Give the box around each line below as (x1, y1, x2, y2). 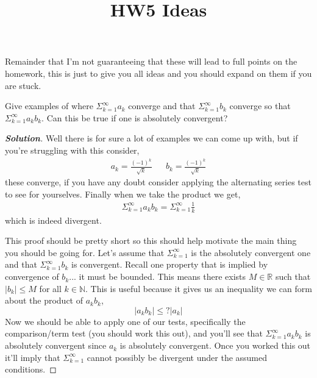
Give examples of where (5, 99, 93, 112)
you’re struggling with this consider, (5, 143, 140, 156)
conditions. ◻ (5, 363, 57, 376)
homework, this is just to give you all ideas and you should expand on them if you (5, 66, 312, 79)
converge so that (229, 99, 291, 112)
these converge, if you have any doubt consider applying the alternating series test (5, 176, 312, 188)
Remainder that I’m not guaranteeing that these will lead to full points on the (5, 55, 297, 68)
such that (275, 270, 311, 283)
